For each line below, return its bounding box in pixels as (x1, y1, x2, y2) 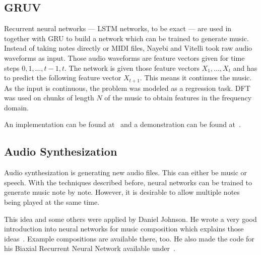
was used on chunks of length (4, 92, 94, 103)
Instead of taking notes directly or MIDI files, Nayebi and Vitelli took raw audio (4, 43, 252, 53)
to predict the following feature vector (4, 72, 121, 83)
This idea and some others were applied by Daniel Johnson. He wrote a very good (4, 213, 257, 224)
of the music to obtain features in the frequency (104, 92, 252, 103)
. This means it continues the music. (140, 72, 252, 83)
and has (233, 62, 257, 73)
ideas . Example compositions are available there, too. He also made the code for (4, 233, 254, 243)
